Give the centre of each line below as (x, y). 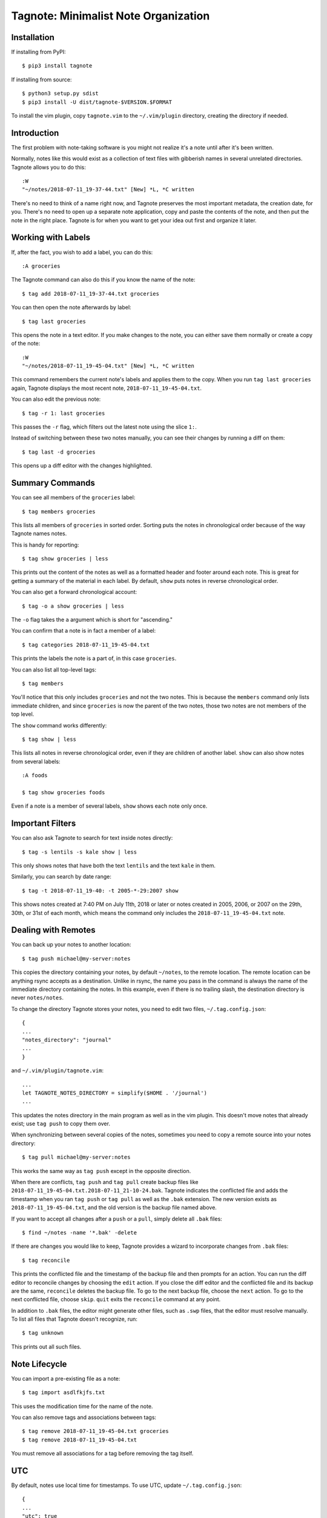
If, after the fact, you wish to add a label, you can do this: (82, 252)
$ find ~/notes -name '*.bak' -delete (80, 1232)
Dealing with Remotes (53, 930)
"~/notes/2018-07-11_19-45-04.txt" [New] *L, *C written (108, 366)
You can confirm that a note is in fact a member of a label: (84, 631)
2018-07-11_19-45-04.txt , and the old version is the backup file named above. (114, 1208)
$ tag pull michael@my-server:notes (76, 1157)
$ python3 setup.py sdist (61, 94)
